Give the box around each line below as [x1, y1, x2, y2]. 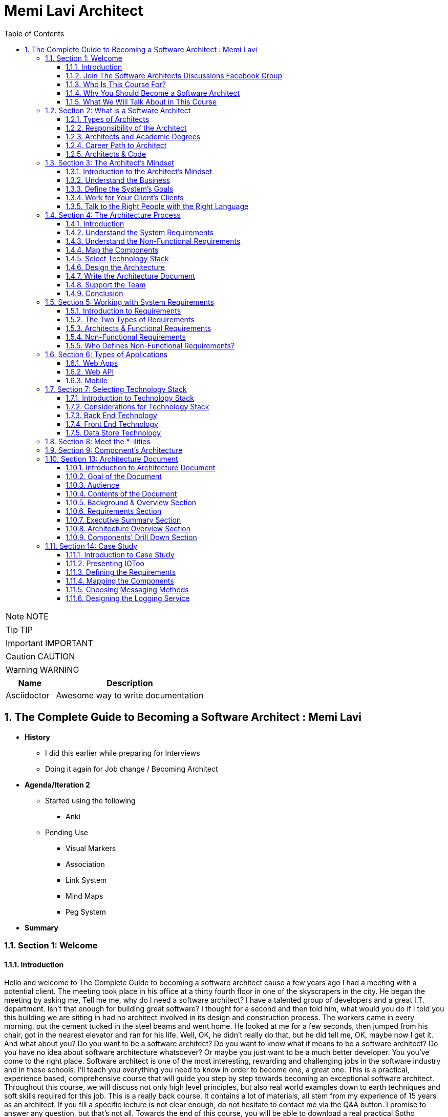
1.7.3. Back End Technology [66, 410, 157, 420]
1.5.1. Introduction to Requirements [66, 306, 181, 315]
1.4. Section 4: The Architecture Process [45, 210, 181, 219]
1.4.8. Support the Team [66, 280, 146, 289]
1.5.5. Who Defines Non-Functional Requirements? [66, 341, 235, 350]
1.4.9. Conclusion [66, 288, 123, 298]
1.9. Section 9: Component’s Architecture [45, 445, 183, 454]
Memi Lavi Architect [4, 2, 143, 19]
